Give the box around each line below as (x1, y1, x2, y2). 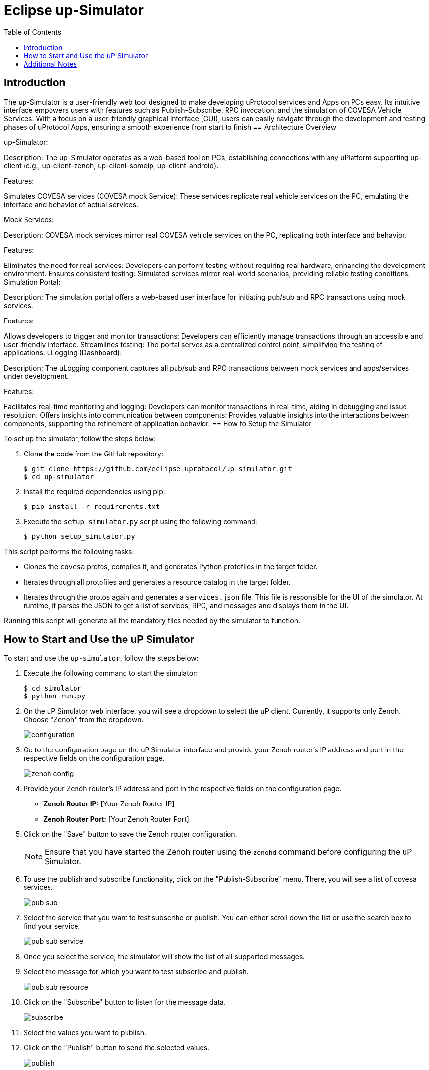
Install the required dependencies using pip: (24, 487, 165, 496)
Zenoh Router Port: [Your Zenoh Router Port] (43, 815, 189, 824)
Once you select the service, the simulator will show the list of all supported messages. (24, 952, 305, 961)
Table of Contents (4, 27, 62, 36)
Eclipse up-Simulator (4, 2, 144, 19)
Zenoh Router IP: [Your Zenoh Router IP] (43, 800, 175, 808)
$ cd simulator (24, 684, 82, 693)
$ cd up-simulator (24, 472, 94, 481)
